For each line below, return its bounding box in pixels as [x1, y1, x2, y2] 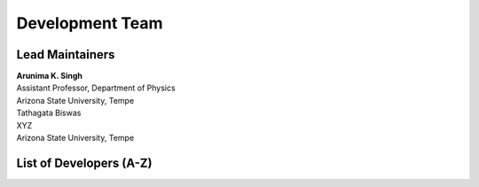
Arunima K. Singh [16, 71, 83, 82]
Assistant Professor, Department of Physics [16, 82, 177, 93]
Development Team [16, 13, 163, 33]
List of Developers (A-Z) [16, 155, 153, 170]
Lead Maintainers [16, 47, 115, 62]
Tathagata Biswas [16, 107, 82, 119]
